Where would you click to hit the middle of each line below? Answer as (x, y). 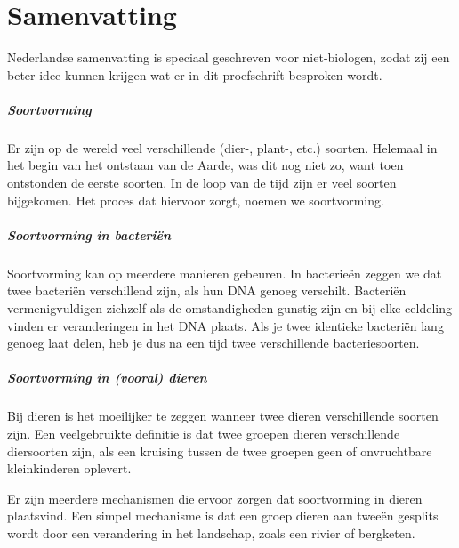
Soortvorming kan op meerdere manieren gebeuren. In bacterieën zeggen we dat (225, 273)
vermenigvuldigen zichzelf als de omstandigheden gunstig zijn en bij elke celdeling (229, 308)
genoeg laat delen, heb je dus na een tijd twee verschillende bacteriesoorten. (213, 343)
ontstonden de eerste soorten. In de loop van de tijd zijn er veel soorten (202, 183)
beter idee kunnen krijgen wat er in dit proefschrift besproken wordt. (195, 74)
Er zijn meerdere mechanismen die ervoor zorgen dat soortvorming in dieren (215, 498)
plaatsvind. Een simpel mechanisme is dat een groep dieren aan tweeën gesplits (223, 516)
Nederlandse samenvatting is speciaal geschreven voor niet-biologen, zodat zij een (229, 57)
